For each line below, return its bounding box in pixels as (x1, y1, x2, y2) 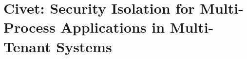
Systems (56, 36, 112, 56)
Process (3, 17, 56, 37)
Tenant (3, 36, 51, 56)
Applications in (60, 17, 165, 37)
